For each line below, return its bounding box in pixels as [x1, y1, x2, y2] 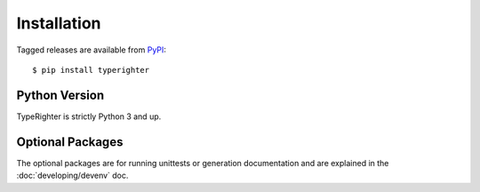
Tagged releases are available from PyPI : [16, 44, 166, 55]
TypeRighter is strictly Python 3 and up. [16, 111, 162, 122]
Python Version [16, 87, 105, 102]
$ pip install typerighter [32, 65, 150, 75]
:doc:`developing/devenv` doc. [16, 170, 129, 181]
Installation [16, 13, 101, 33]
